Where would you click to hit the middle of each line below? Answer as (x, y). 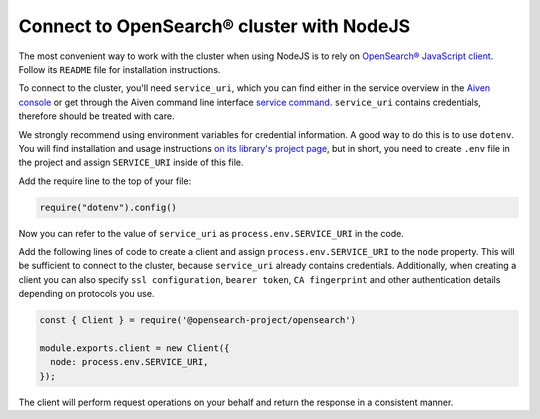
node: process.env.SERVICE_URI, (129, 362)
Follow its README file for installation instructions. (119, 69)
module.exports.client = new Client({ (134, 348)
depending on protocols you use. (86, 294)
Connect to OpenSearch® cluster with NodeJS (214, 26)
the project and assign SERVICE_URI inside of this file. (131, 162)
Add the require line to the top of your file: (105, 181)
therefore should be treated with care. (96, 116)
